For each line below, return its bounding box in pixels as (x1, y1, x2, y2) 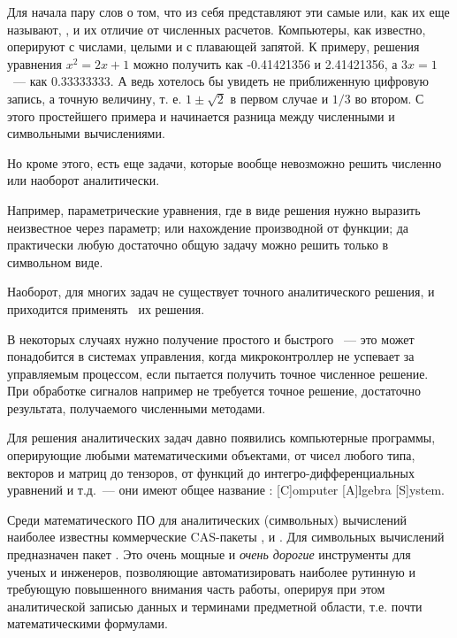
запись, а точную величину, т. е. (7, 88, 182, 107)
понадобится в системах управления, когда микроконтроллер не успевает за (7, 347, 415, 365)
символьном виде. (7, 252, 103, 271)
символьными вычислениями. (7, 124, 165, 142)
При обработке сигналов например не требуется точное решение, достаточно (7, 381, 421, 400)
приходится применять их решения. (7, 299, 205, 318)
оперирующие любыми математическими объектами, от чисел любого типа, (7, 446, 415, 465)
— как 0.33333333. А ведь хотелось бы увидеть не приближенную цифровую (12, 72, 429, 90)
